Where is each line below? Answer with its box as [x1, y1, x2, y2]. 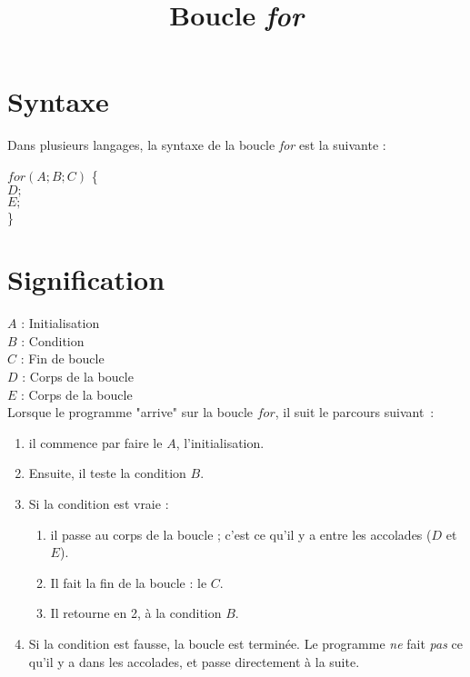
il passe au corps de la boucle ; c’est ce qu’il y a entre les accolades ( [50, 524, 432, 543]
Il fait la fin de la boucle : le [50, 572, 207, 592]
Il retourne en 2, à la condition [50, 603, 222, 622]
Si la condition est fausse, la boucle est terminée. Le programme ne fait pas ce [28, 633, 463, 652]
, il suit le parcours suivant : [275, 403, 435, 422]
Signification [7, 261, 165, 298]
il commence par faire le [28, 433, 163, 452]
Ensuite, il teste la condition [28, 463, 186, 483]
